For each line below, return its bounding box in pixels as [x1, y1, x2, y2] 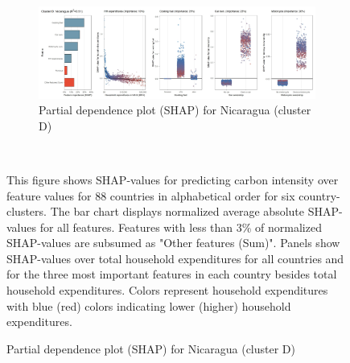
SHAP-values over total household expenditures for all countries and [6, 250, 344, 266]
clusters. [6, 203, 47, 220]
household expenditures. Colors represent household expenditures [6, 282, 328, 299]
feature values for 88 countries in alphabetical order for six [6, 187, 295, 204]
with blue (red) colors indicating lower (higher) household [6, 297, 291, 314]
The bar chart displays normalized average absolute [50, 203, 305, 220]
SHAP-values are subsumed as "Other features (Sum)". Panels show [6, 234, 340, 251]
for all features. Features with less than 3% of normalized [39, 218, 322, 235]
